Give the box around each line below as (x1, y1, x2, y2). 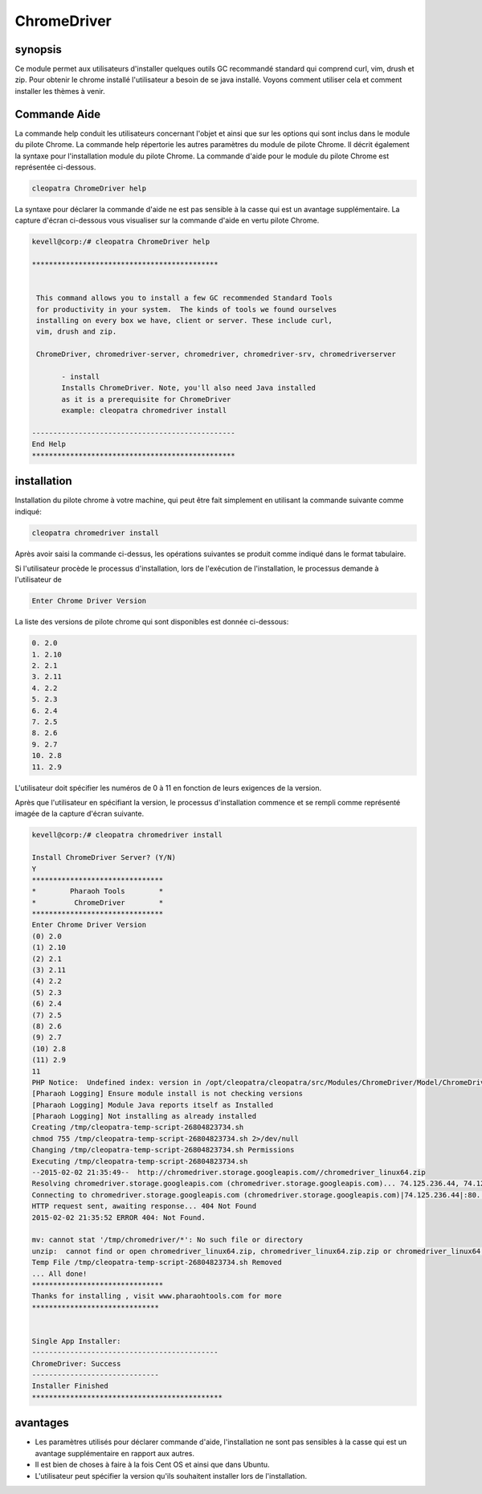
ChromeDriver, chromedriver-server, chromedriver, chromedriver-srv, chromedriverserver (36, 350, 397, 359)
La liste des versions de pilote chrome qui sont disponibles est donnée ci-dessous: (14, 617, 289, 627)
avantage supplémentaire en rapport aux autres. (35, 1448, 194, 1458)
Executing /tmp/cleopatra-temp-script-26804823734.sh (31, 1156, 248, 1165)
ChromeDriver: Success (31, 1359, 121, 1368)
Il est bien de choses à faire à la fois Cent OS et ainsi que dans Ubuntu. (35, 1459, 270, 1470)
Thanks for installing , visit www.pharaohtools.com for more (31, 1291, 282, 1301)
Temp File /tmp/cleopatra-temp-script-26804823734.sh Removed (31, 1258, 282, 1267)
